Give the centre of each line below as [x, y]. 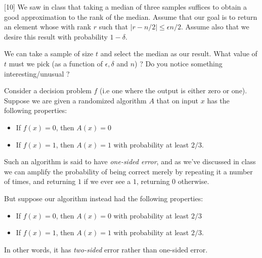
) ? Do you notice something [179, 63]
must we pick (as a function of [56, 63]
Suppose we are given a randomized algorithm [75, 100]
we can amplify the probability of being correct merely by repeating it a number [128, 171]
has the [218, 100]
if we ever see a [107, 181]
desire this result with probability [56, 36]
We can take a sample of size [49, 53]
